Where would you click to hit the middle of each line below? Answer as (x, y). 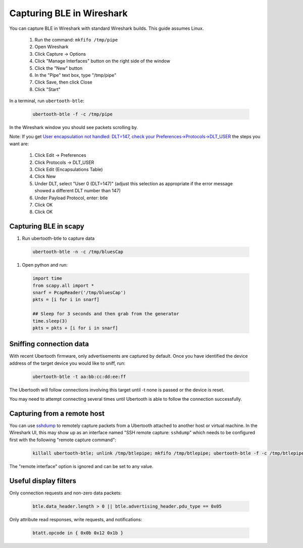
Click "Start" (47, 89)
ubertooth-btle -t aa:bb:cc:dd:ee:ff (79, 376)
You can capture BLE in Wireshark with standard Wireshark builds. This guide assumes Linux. (107, 28)
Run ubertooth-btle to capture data (58, 238)
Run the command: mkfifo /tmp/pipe (76, 39)
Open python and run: (45, 265)
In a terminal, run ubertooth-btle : (47, 101)
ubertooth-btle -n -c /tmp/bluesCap (78, 252)
